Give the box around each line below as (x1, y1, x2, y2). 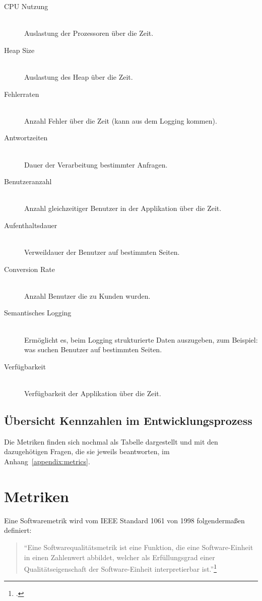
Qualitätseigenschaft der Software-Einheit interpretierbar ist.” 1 (24, 562, 217, 574)
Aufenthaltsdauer (4, 220, 57, 230)
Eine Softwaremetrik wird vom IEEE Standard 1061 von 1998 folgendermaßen (4, 515, 245, 525)
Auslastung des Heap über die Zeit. (24, 71, 133, 82)
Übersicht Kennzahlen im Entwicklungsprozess (4, 413, 252, 428)
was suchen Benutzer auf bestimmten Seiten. (24, 344, 162, 355)
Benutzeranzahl (4, 176, 52, 187)
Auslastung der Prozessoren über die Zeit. (24, 28, 154, 38)
